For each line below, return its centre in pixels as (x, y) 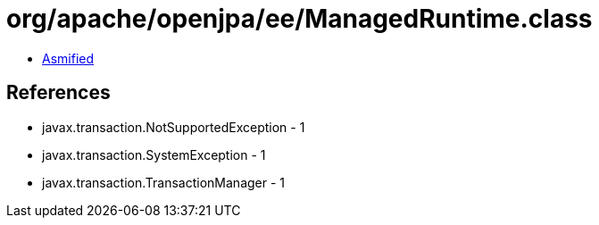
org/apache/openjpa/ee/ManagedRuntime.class (299, 19)
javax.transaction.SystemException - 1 (154, 154)
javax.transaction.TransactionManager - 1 (164, 182)
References (58, 93)
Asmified (68, 58)
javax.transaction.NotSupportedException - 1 (174, 127)
